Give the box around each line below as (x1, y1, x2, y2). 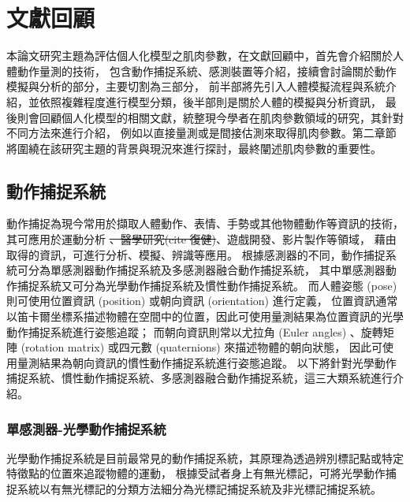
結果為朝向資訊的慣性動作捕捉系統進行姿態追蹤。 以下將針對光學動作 (39, 354, 397, 370)
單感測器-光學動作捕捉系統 (6, 418, 166, 438)
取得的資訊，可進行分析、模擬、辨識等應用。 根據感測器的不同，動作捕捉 (6, 246, 386, 262)
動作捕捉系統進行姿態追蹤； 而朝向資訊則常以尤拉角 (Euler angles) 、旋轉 (6, 323, 383, 340)
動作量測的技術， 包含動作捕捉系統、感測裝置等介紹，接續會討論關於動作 (17, 62, 397, 79)
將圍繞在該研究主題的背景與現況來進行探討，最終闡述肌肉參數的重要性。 (6, 139, 382, 156)
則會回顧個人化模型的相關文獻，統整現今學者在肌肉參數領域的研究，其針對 (17, 109, 404, 125)
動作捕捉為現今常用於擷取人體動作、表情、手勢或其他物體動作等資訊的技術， (6, 215, 404, 232)
